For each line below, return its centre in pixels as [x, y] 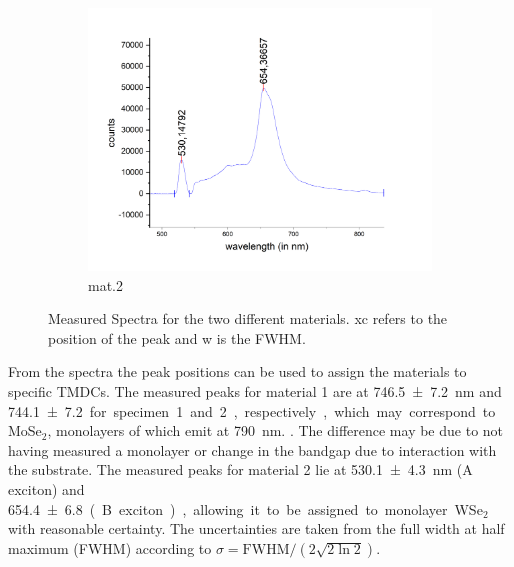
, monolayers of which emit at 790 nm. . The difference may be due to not [275, 430]
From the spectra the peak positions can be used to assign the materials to [237, 371]
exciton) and [46, 488]
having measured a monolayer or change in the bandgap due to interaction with [252, 449]
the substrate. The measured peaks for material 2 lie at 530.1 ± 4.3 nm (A [240, 469]
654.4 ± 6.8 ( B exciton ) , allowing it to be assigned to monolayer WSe [245, 508]
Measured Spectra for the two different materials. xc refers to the [248, 318]
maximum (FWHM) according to [110, 547]
